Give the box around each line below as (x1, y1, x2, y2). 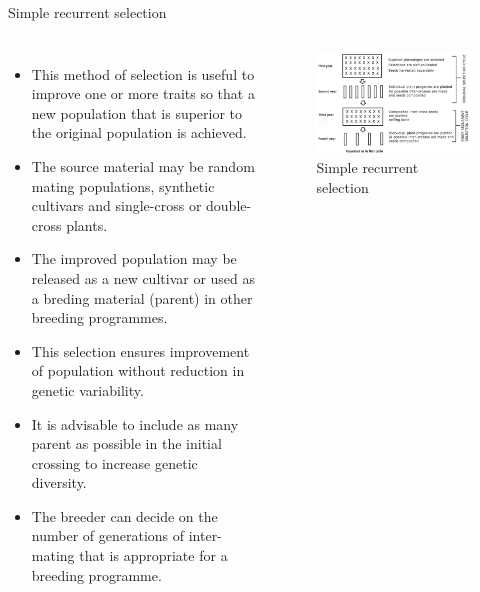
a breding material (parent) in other (31, 287, 253, 308)
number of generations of (31, 525, 185, 546)
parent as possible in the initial (31, 433, 222, 454)
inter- (188, 525, 222, 546)
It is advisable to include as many (31, 413, 239, 434)
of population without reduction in (31, 360, 245, 381)
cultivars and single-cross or (31, 195, 202, 216)
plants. (66, 214, 108, 235)
